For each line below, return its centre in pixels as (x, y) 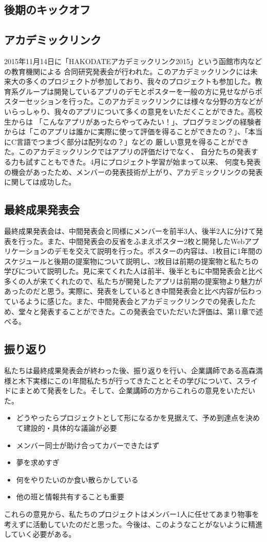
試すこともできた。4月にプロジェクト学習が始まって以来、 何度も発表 (143, 161)
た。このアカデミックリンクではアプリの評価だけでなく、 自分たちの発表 (128, 152)
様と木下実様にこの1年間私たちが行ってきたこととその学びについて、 (120, 380)
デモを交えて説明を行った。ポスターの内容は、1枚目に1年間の (158, 251)
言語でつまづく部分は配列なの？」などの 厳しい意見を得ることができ (133, 141)
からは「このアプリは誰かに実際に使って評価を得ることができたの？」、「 (126, 132)
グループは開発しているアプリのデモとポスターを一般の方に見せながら (137, 91)
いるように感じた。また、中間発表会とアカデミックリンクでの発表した (130, 301)
